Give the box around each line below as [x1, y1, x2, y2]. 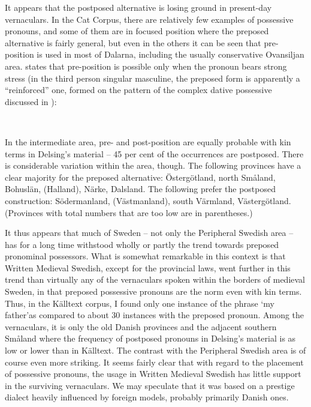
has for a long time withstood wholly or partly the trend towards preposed [5, 238, 279, 250]
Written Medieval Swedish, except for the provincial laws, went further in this [5, 261, 291, 274]
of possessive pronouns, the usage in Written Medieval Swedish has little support [5, 367, 301, 380]
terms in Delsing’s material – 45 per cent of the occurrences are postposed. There [5, 147, 304, 160]
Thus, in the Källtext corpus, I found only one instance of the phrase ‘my [5, 297, 274, 309]
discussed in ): [5, 95, 57, 107]
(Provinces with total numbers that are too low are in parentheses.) [5, 206, 253, 219]
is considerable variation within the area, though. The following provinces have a [5, 159, 301, 172]
